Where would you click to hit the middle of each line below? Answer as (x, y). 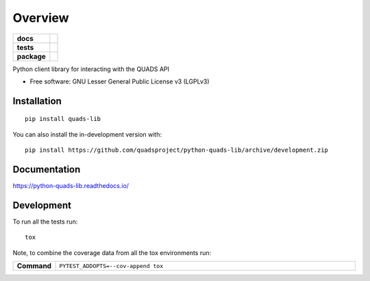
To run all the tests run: (45, 222)
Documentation (47, 169)
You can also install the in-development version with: (87, 134)
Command (34, 266)
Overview (41, 18)
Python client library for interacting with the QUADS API (91, 69)
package (31, 56)
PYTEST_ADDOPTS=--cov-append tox (111, 266)
